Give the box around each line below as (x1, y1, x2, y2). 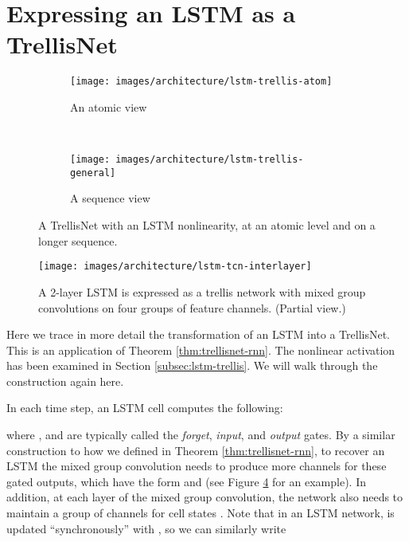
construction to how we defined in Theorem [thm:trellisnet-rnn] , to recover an (6, 442, 385, 458)
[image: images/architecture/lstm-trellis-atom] (70, 76, 333, 88)
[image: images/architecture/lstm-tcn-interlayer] (38, 261, 312, 273)
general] (70, 167, 116, 179)
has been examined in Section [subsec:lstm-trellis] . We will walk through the (6, 357, 378, 374)
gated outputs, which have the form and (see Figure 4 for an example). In (6, 473, 366, 489)
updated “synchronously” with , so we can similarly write (6, 520, 286, 536)
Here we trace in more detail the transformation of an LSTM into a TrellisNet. (6, 326, 391, 343)
